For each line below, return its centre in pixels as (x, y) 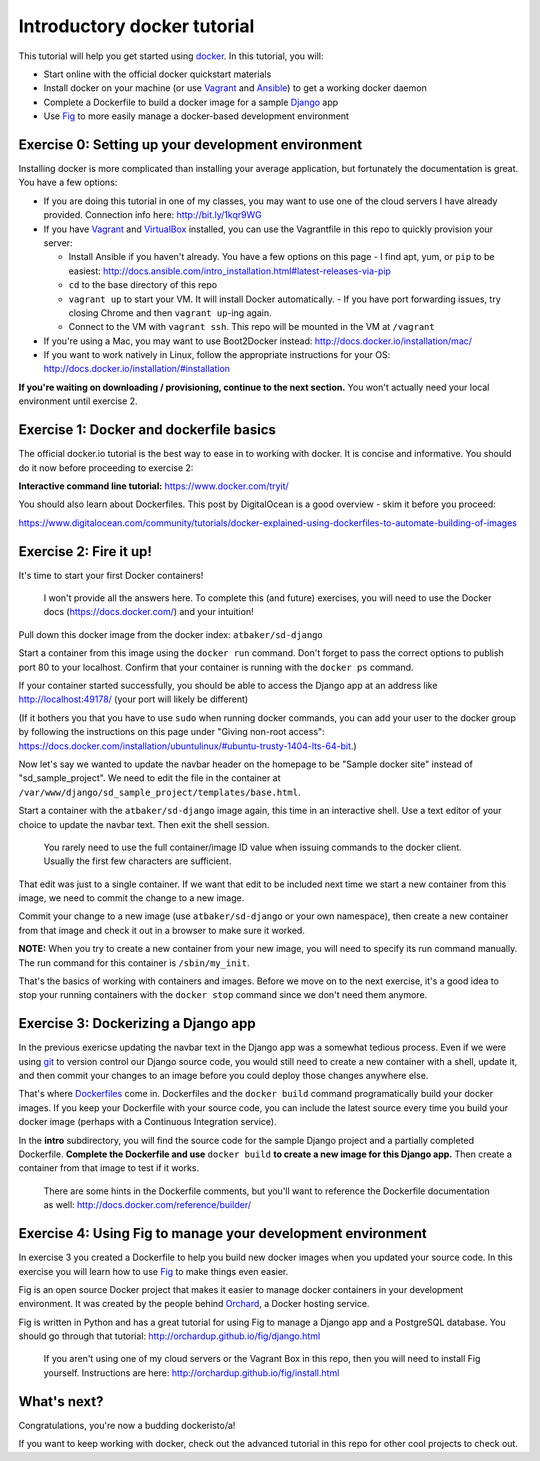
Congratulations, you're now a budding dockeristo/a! (127, 1425)
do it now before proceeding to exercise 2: (106, 467)
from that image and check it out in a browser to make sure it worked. (161, 930)
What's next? (61, 1401)
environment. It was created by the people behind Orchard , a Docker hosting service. (194, 1304)
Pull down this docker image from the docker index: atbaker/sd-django (171, 634)
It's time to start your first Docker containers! (111, 575)
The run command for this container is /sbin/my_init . (134, 962)
